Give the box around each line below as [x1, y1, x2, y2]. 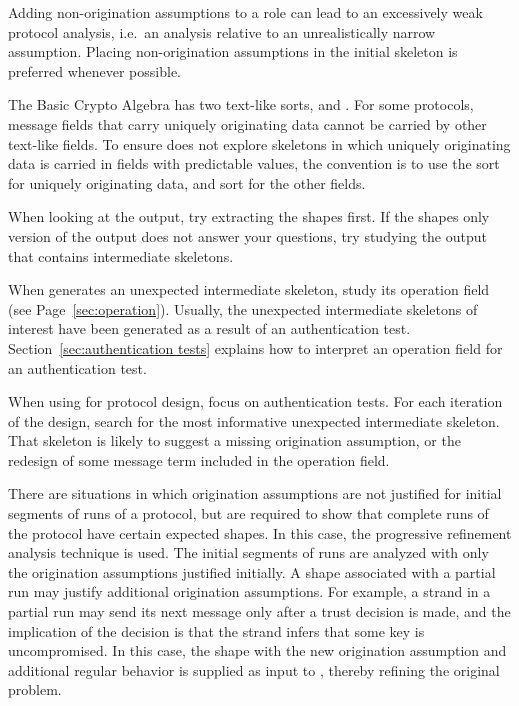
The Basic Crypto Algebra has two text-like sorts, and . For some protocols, [8, 94, 474, 115]
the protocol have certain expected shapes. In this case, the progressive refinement [8, 522, 512, 543]
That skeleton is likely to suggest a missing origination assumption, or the [8, 430, 461, 451]
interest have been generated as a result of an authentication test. [8, 318, 411, 339]
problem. [8, 679, 62, 700]
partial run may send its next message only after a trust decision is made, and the [8, 601, 511, 622]
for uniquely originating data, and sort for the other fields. [8, 172, 366, 193]
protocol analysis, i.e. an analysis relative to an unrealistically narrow [8, 21, 436, 42]
